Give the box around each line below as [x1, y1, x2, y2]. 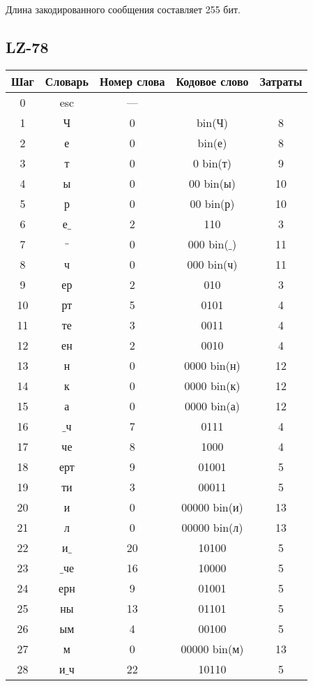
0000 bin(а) [184, 397, 241, 414]
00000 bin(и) [181, 498, 243, 515]
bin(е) [197, 134, 227, 151]
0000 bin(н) [184, 357, 241, 373]
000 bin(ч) [187, 255, 238, 272]
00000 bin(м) [181, 640, 244, 657]
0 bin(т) [192, 154, 231, 171]
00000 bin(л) [181, 519, 243, 535]
